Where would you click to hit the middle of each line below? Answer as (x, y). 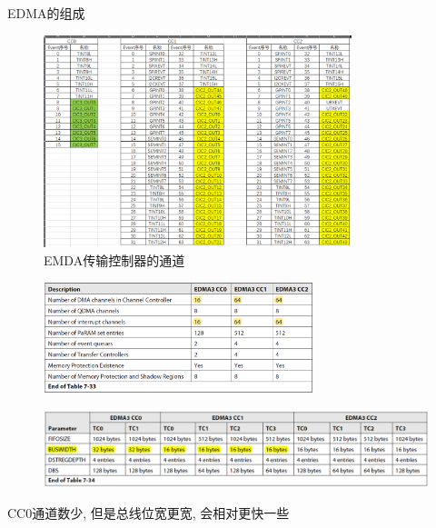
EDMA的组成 (46, 13)
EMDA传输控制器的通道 (114, 259)
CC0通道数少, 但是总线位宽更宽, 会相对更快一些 (149, 512)
